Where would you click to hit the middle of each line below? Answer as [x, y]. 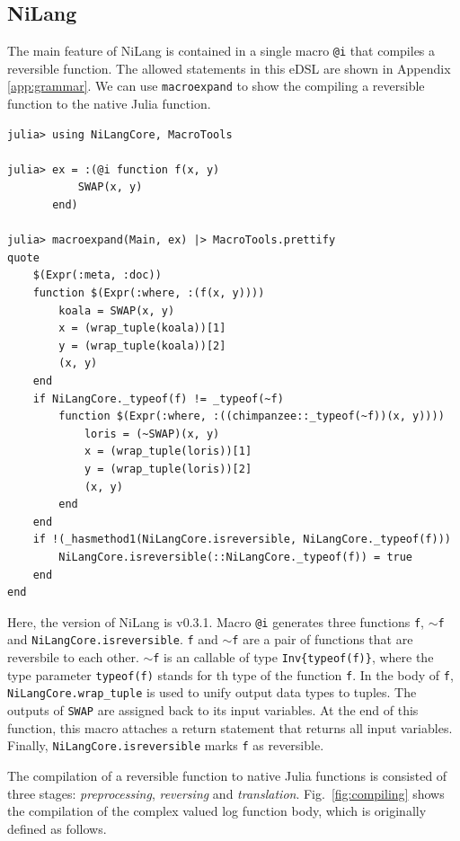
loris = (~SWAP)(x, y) [152, 434]
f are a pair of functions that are [323, 639]
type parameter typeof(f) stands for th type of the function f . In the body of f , [230, 674]
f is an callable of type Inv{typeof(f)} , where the [293, 657]
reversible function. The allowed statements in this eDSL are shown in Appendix [229, 68]
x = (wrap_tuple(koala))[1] [142, 328]
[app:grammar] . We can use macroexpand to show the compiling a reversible [216, 86]
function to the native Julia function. [109, 104]
